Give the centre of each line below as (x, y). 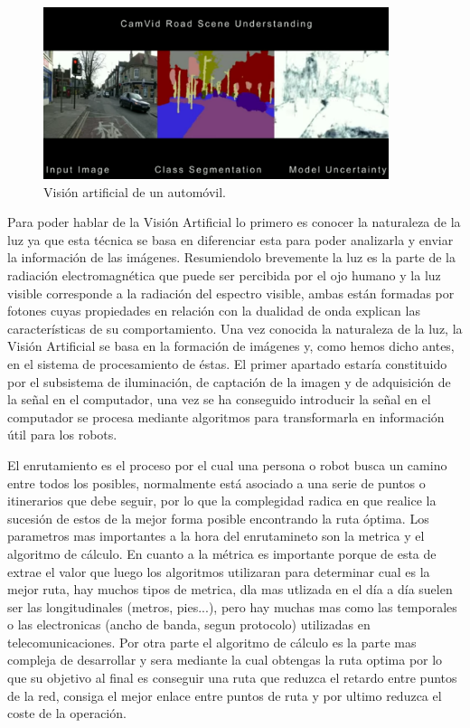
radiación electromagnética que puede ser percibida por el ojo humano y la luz (224, 275)
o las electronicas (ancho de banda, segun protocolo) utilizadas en (189, 624)
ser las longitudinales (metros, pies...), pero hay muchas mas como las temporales (232, 606)
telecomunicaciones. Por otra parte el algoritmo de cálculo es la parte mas (212, 642)
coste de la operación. (67, 713)
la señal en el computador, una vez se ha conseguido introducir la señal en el (219, 399)
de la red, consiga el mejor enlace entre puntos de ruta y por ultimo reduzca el (225, 695)
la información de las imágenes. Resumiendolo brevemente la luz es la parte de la (232, 257)
